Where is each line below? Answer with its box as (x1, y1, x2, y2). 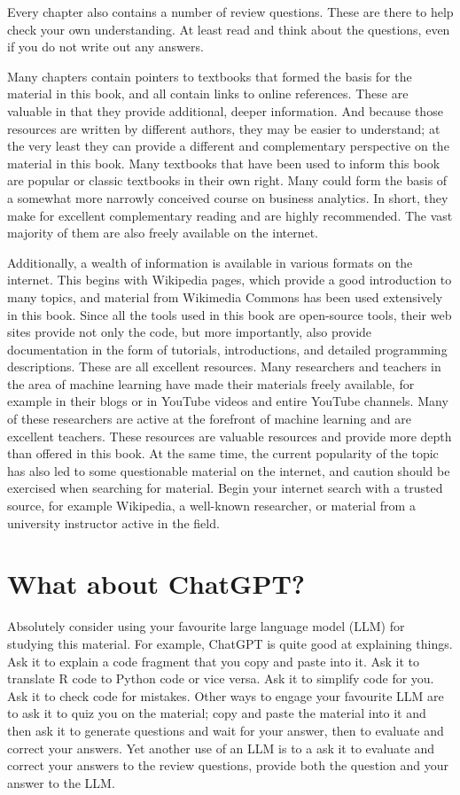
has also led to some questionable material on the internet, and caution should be (7, 461, 450, 479)
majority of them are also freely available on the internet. (7, 223, 319, 242)
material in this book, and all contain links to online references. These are (7, 84, 409, 103)
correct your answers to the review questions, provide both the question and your (7, 756, 449, 775)
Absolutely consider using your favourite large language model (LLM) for (7, 617, 405, 635)
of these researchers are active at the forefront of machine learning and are (7, 409, 411, 428)
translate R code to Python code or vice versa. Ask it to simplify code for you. (7, 669, 434, 688)
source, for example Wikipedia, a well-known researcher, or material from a (7, 496, 416, 515)
